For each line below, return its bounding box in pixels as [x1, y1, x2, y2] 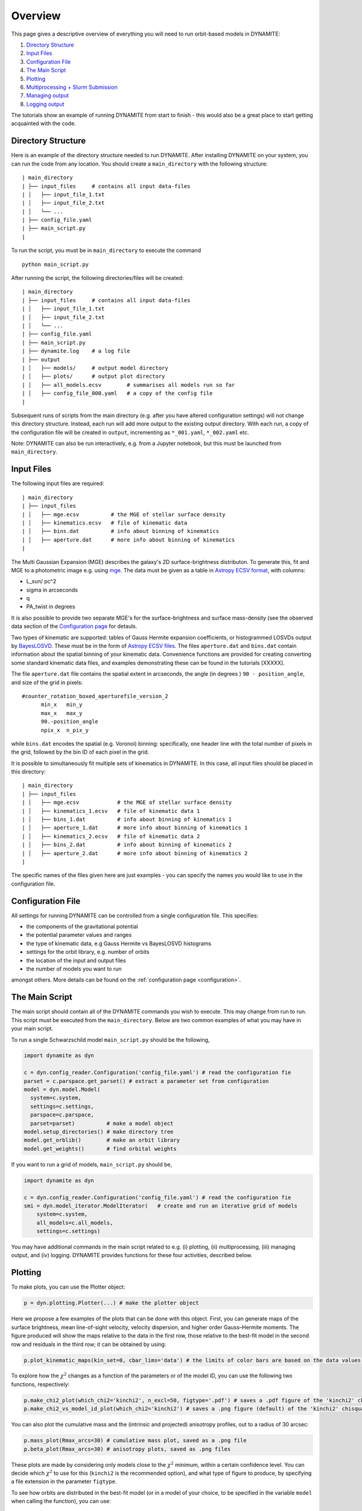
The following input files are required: [11, 480, 104, 487]
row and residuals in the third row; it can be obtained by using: [11, 1341, 167, 1348]
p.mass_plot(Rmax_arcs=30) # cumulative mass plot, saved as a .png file [24, 1437, 247, 1444]
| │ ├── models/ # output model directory [22, 364, 168, 371]
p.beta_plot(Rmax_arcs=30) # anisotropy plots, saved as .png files [24, 1445, 231, 1452]
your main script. [11, 1025, 54, 1032]
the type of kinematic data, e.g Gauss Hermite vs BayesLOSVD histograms [26, 940, 211, 947]
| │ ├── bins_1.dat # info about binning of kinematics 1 [22, 816, 232, 823]
